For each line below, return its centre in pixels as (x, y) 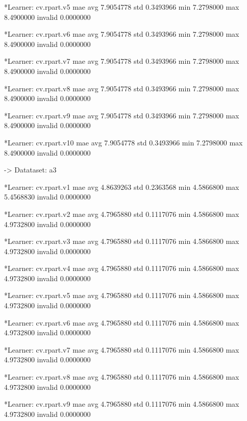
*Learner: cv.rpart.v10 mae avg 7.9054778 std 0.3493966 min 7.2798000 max (123, 142)
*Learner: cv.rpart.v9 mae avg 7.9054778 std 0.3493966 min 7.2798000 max (122, 115)
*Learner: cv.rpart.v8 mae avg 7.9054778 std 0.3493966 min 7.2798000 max (122, 88)
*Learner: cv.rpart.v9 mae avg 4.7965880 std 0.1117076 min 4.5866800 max (122, 404)
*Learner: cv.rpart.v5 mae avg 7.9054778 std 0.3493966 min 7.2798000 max (122, 7)
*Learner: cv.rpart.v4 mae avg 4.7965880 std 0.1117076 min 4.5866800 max (122, 268)
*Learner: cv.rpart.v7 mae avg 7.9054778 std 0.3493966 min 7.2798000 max (122, 61)
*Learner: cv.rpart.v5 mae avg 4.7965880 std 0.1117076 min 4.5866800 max (122, 295)
